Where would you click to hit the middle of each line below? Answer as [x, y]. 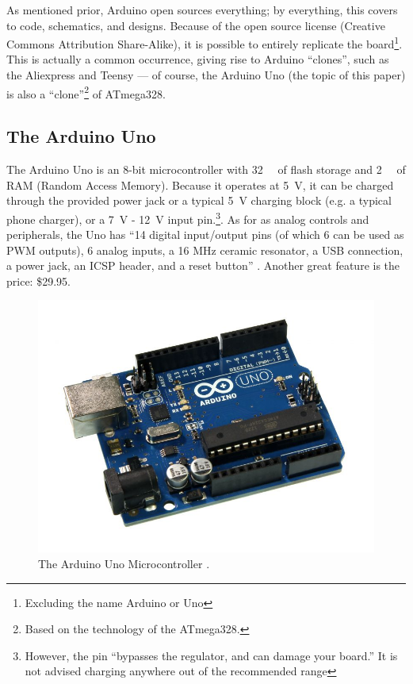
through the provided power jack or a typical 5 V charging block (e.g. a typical [199, 200]
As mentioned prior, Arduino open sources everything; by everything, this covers [202, 10]
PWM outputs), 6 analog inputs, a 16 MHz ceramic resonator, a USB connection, [205, 250]
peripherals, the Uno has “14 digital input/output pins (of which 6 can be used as [205, 234]
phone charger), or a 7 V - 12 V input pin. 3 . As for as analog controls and [188, 217]
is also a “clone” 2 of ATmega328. [86, 92]
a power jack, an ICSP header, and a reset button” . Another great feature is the [203, 265]
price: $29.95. [38, 281]
